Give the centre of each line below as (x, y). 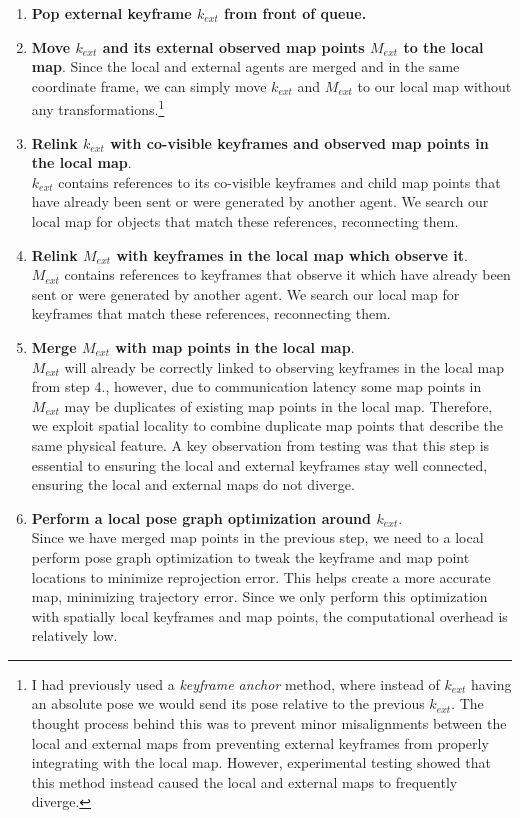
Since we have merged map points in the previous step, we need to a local (257, 537)
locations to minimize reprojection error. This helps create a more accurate (261, 576)
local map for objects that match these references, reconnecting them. (245, 221)
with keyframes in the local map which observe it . (292, 254)
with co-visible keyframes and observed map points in (299, 142)
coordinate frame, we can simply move (149, 85)
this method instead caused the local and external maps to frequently (244, 781)
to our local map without (434, 85)
